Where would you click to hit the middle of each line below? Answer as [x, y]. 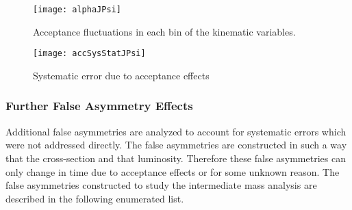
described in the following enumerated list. [95, 198]
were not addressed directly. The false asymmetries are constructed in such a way [176, 145]
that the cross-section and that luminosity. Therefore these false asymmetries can [176, 158]
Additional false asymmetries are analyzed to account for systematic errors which [176, 131]
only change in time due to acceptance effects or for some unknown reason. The [173, 171]
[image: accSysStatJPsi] [89, 54]
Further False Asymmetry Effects [99, 106]
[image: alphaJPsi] [77, 10]
